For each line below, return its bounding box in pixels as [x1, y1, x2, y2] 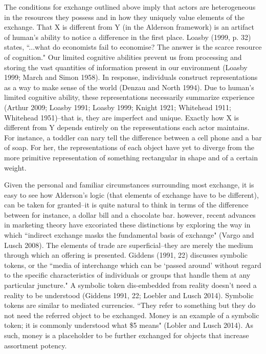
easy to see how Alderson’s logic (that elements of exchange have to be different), [4, 189, 259, 200]
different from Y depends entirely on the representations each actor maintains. [4, 122, 250, 133]
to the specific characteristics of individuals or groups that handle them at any [4, 269, 251, 280]
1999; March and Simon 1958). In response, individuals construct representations [4, 72, 258, 82]
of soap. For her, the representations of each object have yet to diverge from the [4, 142, 255, 153]
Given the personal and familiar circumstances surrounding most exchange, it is [4, 179, 254, 190]
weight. [4, 162, 27, 173]
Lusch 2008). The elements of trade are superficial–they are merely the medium [4, 239, 253, 250]
